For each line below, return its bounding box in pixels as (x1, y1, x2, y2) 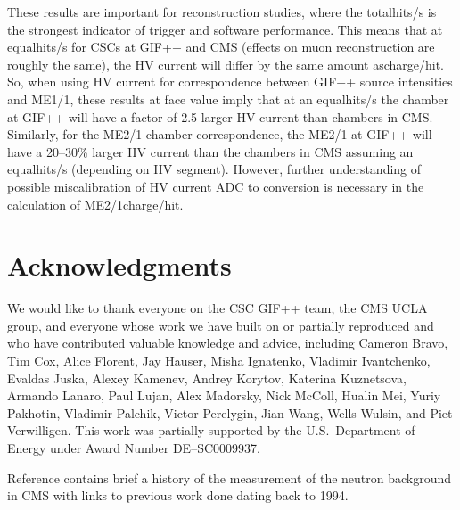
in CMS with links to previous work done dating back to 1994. (7, 486, 349, 505)
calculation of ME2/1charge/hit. (7, 194, 184, 213)
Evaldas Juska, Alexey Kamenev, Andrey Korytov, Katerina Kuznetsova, (7, 368, 407, 387)
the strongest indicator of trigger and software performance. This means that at (7, 20, 443, 38)
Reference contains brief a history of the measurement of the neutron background (7, 468, 452, 487)
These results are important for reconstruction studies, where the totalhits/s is (7, 3, 437, 21)
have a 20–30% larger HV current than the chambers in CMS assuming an (7, 142, 414, 160)
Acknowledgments (7, 247, 232, 284)
